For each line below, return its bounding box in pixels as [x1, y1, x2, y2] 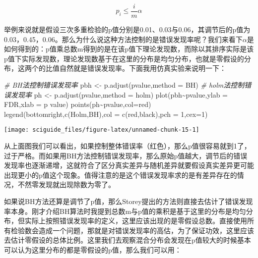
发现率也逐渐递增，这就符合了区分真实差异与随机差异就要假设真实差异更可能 [4, 160, 254, 170]
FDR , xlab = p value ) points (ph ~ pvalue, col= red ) [4, 99, 151, 109]
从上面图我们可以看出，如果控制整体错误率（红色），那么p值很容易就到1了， [4, 141, 251, 151]
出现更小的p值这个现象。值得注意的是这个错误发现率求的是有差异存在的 [4, 169, 237, 180]
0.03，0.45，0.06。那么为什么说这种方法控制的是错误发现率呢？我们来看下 [4, 34, 243, 44]
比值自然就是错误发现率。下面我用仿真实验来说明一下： [45, 63, 226, 73]
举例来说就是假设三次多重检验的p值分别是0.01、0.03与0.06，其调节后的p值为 [4, 24, 251, 35]
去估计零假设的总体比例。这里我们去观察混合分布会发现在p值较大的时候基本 [4, 235, 251, 245]
